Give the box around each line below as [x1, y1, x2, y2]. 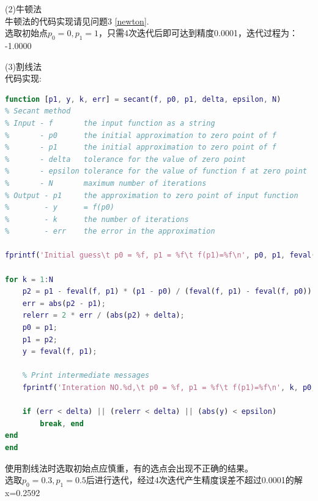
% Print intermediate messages [22, 371, 150, 380]
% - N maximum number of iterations [5, 178, 207, 188]
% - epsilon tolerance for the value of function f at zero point [5, 167, 307, 176]
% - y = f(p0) [5, 203, 114, 212]
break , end [40, 419, 84, 428]
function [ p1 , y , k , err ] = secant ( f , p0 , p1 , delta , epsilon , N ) [5, 94, 281, 104]
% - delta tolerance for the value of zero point [5, 155, 246, 164]
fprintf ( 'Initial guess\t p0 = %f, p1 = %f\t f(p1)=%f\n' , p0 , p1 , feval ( [5, 251, 316, 260]
